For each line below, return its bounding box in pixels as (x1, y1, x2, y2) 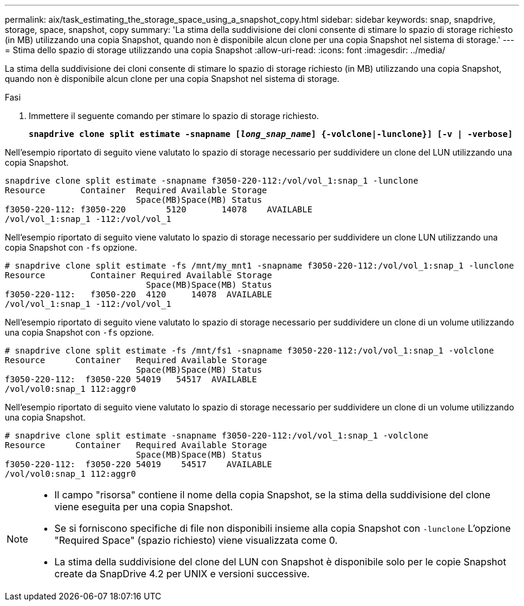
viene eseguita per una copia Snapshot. (54, 501, 233, 513)
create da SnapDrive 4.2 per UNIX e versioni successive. (54, 568, 310, 580)
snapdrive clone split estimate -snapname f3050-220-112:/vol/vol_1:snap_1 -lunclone (5, 176, 419, 185)
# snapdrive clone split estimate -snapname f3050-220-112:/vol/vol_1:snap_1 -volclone (5, 431, 429, 440)
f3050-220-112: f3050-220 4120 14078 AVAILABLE (5, 290, 272, 299)
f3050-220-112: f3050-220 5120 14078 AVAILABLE (5, 205, 313, 214)
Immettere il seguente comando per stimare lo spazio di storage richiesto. (29, 111, 319, 121)
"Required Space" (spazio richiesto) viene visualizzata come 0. (54, 534, 338, 546)
